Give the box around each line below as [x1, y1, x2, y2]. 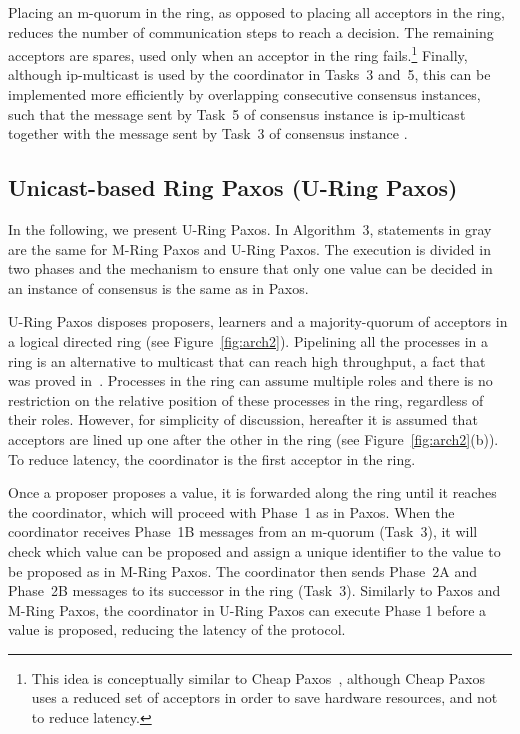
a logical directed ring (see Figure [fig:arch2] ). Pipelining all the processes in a [8, 330, 489, 351]
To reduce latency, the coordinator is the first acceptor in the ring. [8, 448, 416, 469]
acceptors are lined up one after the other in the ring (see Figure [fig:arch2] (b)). [8, 428, 499, 449]
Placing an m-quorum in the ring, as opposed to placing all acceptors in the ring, [8, 2, 505, 22]
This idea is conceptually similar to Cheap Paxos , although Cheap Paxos [31, 667, 485, 688]
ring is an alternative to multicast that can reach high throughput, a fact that [8, 350, 486, 371]
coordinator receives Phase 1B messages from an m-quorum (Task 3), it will [8, 521, 478, 542]
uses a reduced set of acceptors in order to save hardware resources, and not [31, 687, 498, 708]
